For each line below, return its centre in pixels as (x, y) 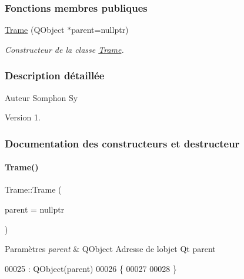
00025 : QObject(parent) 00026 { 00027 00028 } (91, 268)
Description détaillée (55, 75)
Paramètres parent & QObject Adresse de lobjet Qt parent (110, 249)
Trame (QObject (35, 30)
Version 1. (23, 117)
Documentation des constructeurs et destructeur (122, 143)
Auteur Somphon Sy (41, 97)
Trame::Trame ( (33, 189)
